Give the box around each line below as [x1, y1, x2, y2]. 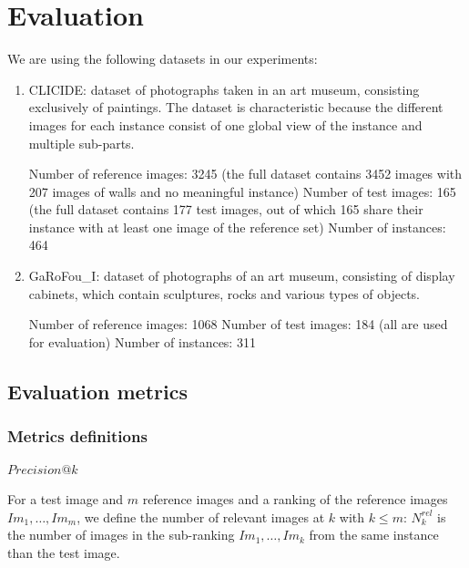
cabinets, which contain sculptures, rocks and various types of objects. [28, 284, 421, 303]
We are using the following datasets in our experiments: [7, 49, 318, 68]
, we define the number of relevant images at [76, 507, 325, 526]
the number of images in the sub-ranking [7, 525, 235, 544]
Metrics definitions [7, 425, 148, 448]
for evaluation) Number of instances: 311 [28, 332, 256, 351]
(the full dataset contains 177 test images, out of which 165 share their [28, 200, 423, 219]
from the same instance [309, 525, 439, 544]
